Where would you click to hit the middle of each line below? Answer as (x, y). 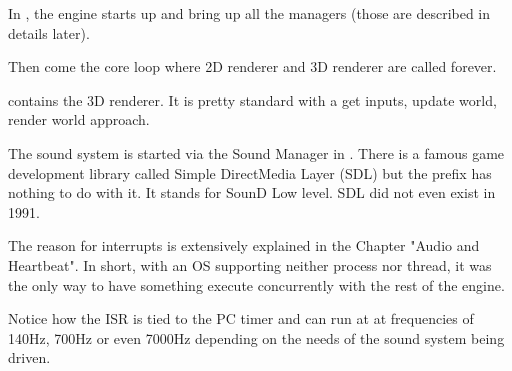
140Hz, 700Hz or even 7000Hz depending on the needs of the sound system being (256, 337)
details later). (49, 32)
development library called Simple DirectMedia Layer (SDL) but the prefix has (250, 172)
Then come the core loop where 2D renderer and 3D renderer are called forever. (252, 66)
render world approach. (79, 119)
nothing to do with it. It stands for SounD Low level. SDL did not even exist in (252, 192)
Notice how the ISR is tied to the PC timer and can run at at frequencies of (241, 318)
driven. (29, 357)
